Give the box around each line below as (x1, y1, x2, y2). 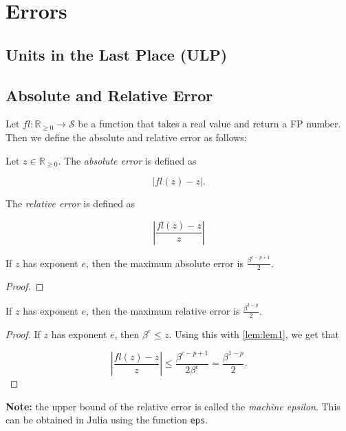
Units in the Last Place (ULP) (6, 43, 228, 65)
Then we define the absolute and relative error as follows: (6, 129, 247, 144)
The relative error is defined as (6, 196, 136, 211)
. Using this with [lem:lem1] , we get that (169, 326, 339, 341)
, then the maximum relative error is (85, 303, 240, 317)
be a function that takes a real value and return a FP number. (78, 116, 341, 131)
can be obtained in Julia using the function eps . (6, 412, 208, 427)
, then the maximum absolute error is (85, 255, 244, 270)
